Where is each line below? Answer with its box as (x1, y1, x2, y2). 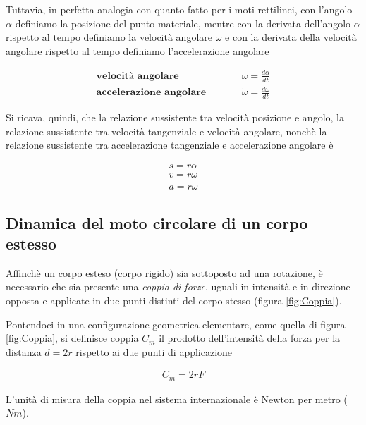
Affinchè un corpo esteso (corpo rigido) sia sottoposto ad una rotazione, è (6, 265, 323, 280)
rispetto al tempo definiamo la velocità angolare (6, 30, 212, 44)
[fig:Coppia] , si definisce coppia (6, 331, 139, 345)
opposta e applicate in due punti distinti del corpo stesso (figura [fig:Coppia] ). (6, 293, 342, 307)
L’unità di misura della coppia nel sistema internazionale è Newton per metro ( (6, 391, 348, 406)
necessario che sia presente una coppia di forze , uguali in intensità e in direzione (6, 279, 350, 294)
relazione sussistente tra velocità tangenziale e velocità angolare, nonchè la (6, 123, 327, 138)
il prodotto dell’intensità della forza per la (159, 331, 341, 345)
